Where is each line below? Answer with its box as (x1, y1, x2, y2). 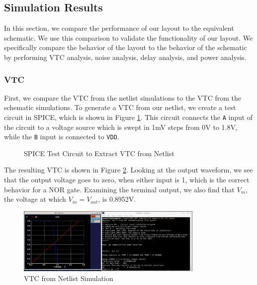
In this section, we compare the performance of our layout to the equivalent (4, 23, 234, 33)
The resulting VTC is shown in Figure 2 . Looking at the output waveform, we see (4, 165, 253, 175)
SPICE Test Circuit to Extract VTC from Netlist (24, 148, 174, 158)
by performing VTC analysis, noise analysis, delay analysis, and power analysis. (4, 52, 247, 62)
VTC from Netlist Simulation (24, 273, 113, 284)
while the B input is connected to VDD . (4, 131, 119, 142)
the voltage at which (4, 194, 66, 204)
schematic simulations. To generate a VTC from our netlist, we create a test (4, 102, 236, 113)
